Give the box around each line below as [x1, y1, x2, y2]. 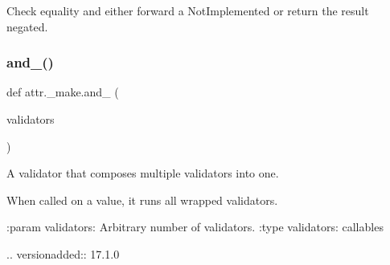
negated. [6, 18, 48, 35]
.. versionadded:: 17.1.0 [6, 245, 120, 262]
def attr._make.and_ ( [6, 84, 119, 100]
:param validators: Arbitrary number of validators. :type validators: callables [6, 218, 384, 235]
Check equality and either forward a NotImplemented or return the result [6, 2, 369, 18]
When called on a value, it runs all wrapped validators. [6, 191, 278, 208]
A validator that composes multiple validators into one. [6, 165, 279, 181]
